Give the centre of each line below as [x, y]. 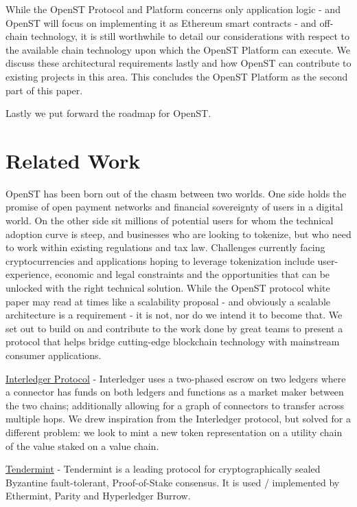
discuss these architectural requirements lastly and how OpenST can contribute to [178, 63]
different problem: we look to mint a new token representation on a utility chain [174, 432]
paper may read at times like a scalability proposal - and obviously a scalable [168, 301]
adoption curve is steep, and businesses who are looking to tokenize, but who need [178, 234]
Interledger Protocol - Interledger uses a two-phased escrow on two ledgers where [176, 378]
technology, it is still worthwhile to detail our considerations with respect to [190, 36]
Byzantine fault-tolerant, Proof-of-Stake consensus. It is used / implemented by [173, 482]
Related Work [73, 160]
